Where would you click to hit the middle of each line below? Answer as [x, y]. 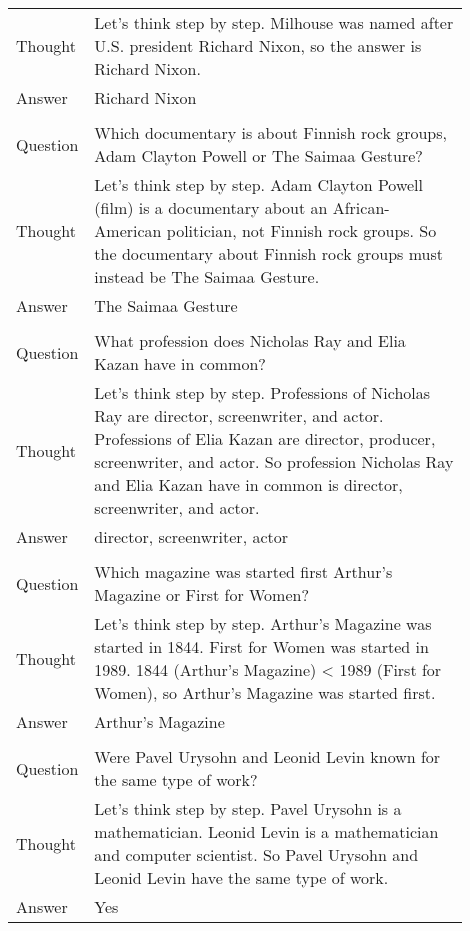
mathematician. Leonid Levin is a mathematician [266, 831]
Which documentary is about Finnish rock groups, [271, 132]
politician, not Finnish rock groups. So [301, 230]
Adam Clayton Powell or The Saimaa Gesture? [258, 155]
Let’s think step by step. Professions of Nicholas [262, 392]
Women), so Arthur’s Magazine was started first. [265, 692]
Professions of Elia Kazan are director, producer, [265, 438]
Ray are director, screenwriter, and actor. [239, 415]
